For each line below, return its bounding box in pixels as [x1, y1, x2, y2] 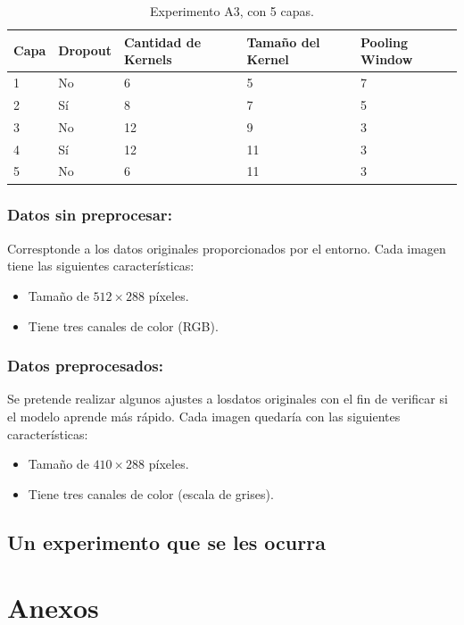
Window [360, 50, 413, 69]
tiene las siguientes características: [7, 256, 195, 275]
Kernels [123, 50, 172, 69]
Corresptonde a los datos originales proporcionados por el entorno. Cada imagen [7, 238, 446, 257]
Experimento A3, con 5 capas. [150, 2, 314, 20]
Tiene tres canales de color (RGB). [28, 316, 219, 335]
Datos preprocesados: [7, 354, 164, 377]
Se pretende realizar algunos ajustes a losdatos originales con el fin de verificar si [7, 389, 448, 408]
